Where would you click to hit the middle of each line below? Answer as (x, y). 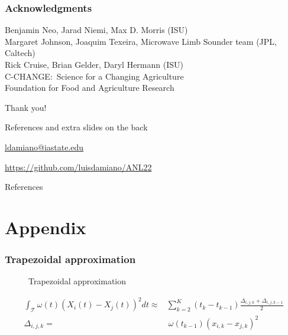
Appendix (46, 227)
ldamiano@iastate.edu (44, 147)
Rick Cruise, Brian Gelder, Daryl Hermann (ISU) (94, 64)
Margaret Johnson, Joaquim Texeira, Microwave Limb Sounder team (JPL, (141, 41)
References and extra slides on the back (76, 127)
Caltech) (20, 53)
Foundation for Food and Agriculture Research (90, 88)
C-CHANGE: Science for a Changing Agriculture (94, 76)
